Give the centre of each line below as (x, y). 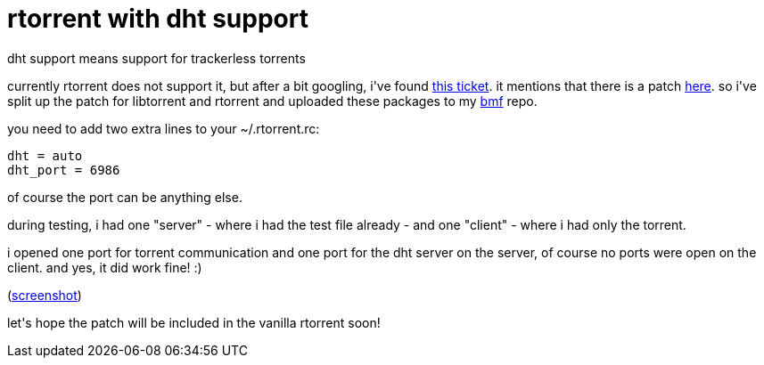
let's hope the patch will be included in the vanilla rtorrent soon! (194, 322)
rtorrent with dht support (158, 19)
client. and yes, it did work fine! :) (105, 267)
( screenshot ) (45, 295)
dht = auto (45, 155)
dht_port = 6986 (64, 170)
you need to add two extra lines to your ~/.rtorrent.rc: (164, 128)
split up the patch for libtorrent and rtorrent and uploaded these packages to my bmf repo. (272, 101)
